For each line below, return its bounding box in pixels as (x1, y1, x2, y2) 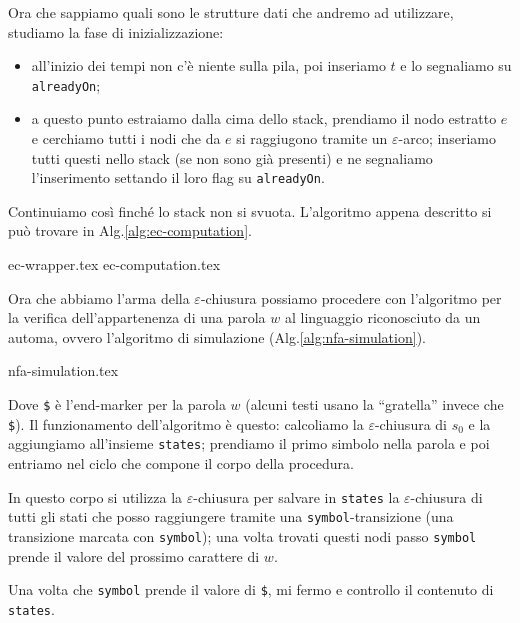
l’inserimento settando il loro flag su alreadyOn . (31, 167, 325, 188)
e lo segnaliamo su (400, 55, 512, 76)
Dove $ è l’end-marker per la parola (8, 394, 226, 415)
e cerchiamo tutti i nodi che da (31, 128, 221, 149)
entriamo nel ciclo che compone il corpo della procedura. (8, 453, 354, 473)
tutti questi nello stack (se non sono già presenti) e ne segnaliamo (31, 147, 433, 168)
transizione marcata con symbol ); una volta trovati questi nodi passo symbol (8, 525, 477, 546)
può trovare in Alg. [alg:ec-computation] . (8, 220, 252, 241)
